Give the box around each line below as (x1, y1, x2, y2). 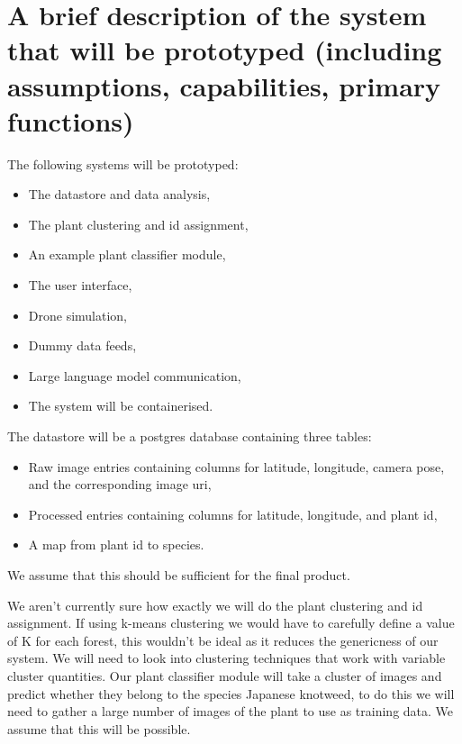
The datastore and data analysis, (28, 185, 211, 204)
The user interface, (28, 276, 132, 295)
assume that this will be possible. (7, 719, 191, 738)
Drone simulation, (28, 305, 128, 324)
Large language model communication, (28, 366, 241, 385)
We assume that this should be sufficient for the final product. (7, 566, 350, 584)
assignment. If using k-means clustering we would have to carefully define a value (7, 613, 455, 632)
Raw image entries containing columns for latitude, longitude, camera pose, (28, 457, 445, 476)
